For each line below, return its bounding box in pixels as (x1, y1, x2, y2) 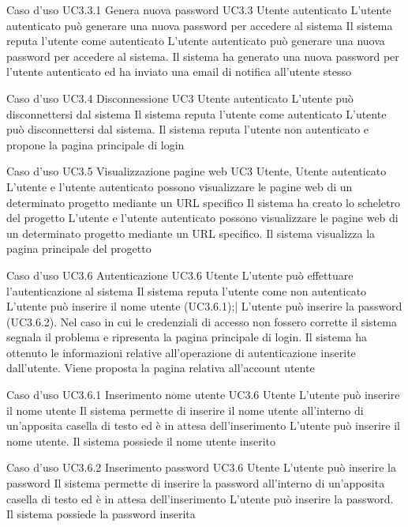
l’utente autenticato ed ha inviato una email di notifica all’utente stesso (6, 63, 351, 80)
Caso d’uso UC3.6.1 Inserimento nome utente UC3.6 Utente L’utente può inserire (6, 386, 400, 403)
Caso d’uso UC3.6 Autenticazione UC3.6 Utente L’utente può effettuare (6, 266, 354, 283)
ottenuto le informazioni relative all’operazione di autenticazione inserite (6, 344, 356, 360)
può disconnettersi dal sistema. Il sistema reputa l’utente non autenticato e (6, 121, 369, 137)
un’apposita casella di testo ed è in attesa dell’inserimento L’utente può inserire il (6, 417, 400, 434)
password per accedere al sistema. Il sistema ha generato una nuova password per (6, 47, 399, 64)
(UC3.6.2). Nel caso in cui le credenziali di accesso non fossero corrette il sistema (6, 313, 397, 329)
